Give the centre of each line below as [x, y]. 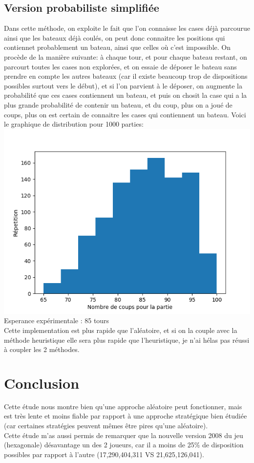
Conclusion [42, 383]
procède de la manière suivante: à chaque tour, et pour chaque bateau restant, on [126, 56]
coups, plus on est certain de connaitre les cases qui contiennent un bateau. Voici [125, 114]
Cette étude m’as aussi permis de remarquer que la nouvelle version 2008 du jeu [124, 435]
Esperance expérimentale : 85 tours [57, 320]
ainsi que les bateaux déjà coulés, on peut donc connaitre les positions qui [115, 37]
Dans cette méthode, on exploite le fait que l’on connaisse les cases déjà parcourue [127, 28]
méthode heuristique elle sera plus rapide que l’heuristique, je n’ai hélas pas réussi [127, 340]
